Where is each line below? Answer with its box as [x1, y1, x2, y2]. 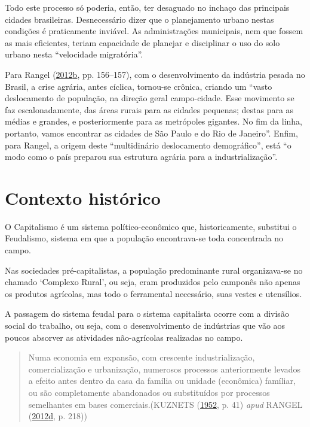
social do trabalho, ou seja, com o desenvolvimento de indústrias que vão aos [5, 319, 286, 331]
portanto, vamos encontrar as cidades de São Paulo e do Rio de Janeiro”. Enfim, [5, 126, 298, 139]
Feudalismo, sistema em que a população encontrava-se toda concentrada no [5, 232, 284, 244]
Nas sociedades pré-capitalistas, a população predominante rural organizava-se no [5, 264, 303, 276]
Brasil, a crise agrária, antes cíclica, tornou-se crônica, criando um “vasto [5, 80, 272, 92]
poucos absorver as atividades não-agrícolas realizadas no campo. [5, 331, 243, 343]
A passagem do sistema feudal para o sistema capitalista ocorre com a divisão [5, 307, 289, 320]
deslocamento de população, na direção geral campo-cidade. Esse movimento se [5, 92, 294, 104]
